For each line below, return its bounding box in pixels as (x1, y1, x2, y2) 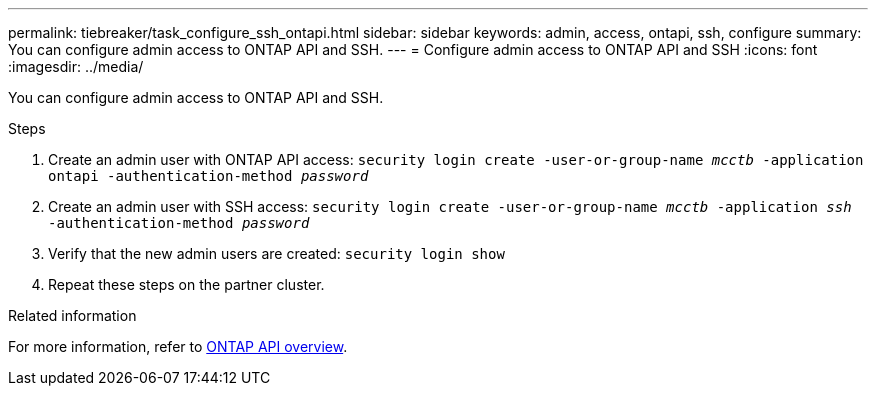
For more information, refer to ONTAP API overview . (8, 338, 348, 355)
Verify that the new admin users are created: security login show (48, 245, 505, 262)
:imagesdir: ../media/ (8, 58, 144, 75)
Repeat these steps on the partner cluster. (48, 276, 325, 293)
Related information (8, 307, 137, 324)
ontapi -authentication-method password (48, 168, 369, 184)
